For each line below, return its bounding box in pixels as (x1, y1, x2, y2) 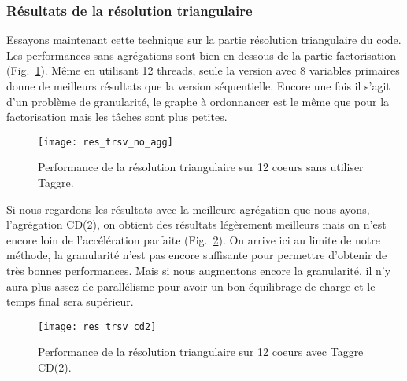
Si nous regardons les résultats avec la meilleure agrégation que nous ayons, (6, 200, 370, 217)
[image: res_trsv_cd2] (38, 321, 157, 332)
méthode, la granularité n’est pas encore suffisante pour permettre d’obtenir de (6, 247, 387, 263)
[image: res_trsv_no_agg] (38, 136, 173, 148)
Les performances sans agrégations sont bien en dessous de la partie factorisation (6, 46, 397, 63)
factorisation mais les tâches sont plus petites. (6, 108, 228, 125)
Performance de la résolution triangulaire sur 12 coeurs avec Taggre (38, 343, 364, 360)
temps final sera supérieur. (6, 293, 134, 310)
